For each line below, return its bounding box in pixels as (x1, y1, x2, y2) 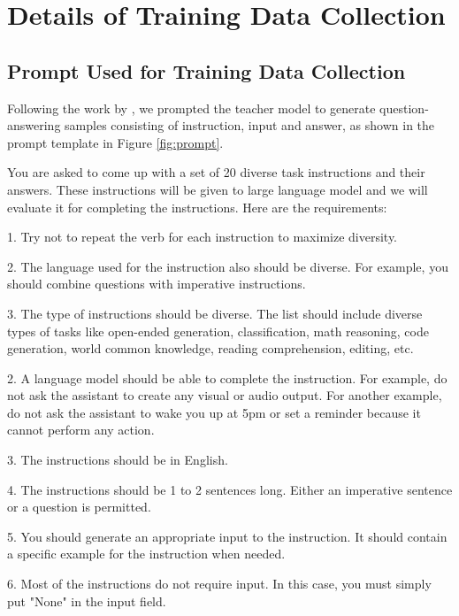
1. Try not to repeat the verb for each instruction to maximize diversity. (7, 227, 397, 246)
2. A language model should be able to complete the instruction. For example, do (7, 368, 448, 387)
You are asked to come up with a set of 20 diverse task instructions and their (7, 163, 425, 181)
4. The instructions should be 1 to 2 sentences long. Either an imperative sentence (7, 480, 453, 498)
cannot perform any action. (7, 420, 155, 439)
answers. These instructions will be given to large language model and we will (7, 180, 428, 198)
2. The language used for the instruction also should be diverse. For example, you (7, 257, 448, 275)
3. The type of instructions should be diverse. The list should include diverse (7, 304, 423, 322)
